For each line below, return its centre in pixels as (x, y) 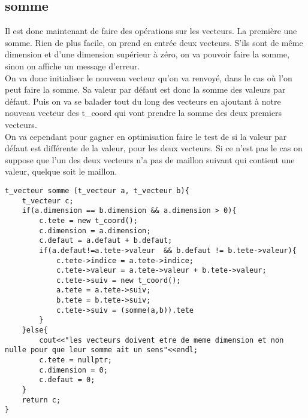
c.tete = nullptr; (76, 360)
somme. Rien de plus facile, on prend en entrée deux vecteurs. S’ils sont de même (154, 42)
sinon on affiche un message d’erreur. (73, 65)
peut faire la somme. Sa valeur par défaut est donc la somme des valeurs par (145, 89)
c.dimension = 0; (73, 370)
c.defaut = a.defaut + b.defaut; (106, 241)
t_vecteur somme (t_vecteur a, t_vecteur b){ (97, 190)
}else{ (35, 330)
